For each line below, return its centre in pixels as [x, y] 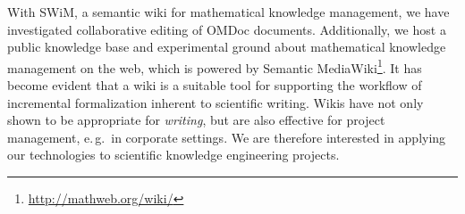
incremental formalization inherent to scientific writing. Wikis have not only [216, 102]
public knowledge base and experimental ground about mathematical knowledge [227, 47]
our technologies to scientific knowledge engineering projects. [173, 155]
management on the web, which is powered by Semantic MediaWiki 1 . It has [215, 66]
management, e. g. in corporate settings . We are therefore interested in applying [227, 137]
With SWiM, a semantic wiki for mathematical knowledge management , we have [228, 12]
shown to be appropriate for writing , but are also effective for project [196, 120]
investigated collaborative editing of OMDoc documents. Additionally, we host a [227, 29]
